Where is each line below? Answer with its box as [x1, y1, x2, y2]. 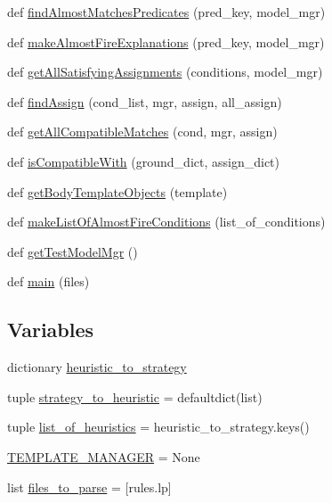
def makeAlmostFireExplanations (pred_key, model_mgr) [7, 32, 325, 51]
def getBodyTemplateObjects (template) [7, 182, 228, 201]
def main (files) [7, 272, 90, 291]
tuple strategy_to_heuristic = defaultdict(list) [7, 387, 263, 406]
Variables [7, 316, 94, 343]
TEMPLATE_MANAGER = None [7, 447, 200, 466]
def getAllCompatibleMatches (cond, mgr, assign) [7, 122, 278, 141]
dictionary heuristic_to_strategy [7, 358, 187, 376]
